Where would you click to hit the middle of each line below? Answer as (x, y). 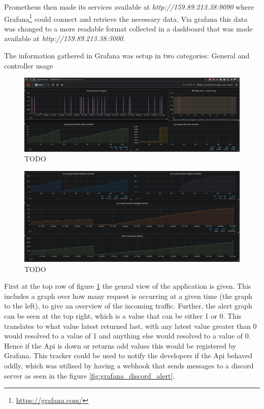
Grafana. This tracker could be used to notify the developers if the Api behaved (128, 355)
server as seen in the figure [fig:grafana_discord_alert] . (90, 375)
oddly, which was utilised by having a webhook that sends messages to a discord (129, 365)
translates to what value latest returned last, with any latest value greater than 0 (130, 326)
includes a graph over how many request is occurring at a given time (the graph (128, 296)
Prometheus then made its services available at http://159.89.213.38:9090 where (129, 7)
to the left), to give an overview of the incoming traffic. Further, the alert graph (128, 306)
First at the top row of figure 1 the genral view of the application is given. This (128, 286)
